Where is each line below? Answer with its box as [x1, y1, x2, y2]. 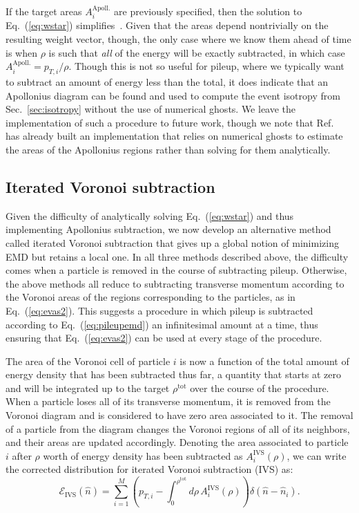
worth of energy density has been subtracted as [43, 448, 243, 463]
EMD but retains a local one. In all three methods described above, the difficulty [6, 249, 349, 263]
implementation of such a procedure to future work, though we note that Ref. [6, 115, 334, 129]
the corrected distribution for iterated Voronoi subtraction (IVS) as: [6, 462, 293, 476]
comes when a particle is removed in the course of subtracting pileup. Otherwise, [6, 263, 347, 277]
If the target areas [6, 4, 82, 18]
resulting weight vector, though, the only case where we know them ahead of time [6, 32, 351, 46]
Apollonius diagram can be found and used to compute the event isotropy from [6, 88, 340, 102]
